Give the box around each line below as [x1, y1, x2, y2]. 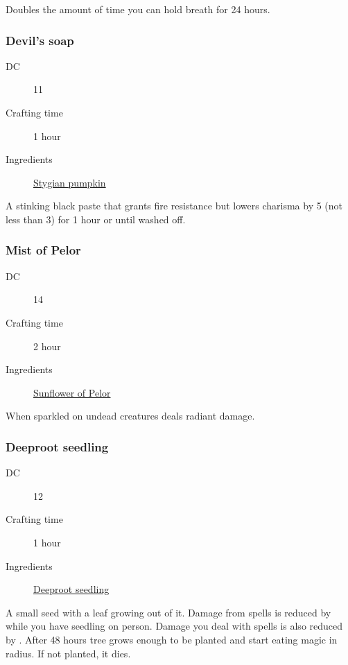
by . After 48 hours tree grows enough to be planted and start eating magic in [6, 632, 338, 646]
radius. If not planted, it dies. [6, 646, 131, 660]
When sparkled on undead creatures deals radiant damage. [6, 408, 255, 423]
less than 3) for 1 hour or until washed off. [6, 211, 186, 226]
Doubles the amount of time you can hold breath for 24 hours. [6, 2, 270, 16]
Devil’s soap [6, 31, 74, 49]
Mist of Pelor [6, 241, 81, 259]
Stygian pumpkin [33, 175, 106, 189]
